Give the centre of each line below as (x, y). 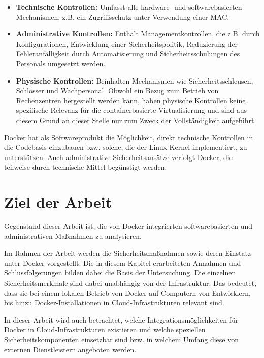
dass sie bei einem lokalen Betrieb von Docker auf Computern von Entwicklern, (127, 292)
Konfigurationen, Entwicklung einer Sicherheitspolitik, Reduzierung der (127, 43)
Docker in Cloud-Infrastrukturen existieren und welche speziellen (105, 329)
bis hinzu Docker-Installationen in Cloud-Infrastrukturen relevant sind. (114, 303)
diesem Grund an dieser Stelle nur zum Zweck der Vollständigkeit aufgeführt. (136, 120)
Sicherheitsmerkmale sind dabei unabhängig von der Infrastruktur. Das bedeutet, (130, 283)
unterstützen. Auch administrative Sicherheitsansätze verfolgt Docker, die (118, 157)
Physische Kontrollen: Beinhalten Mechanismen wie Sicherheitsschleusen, (135, 80)
